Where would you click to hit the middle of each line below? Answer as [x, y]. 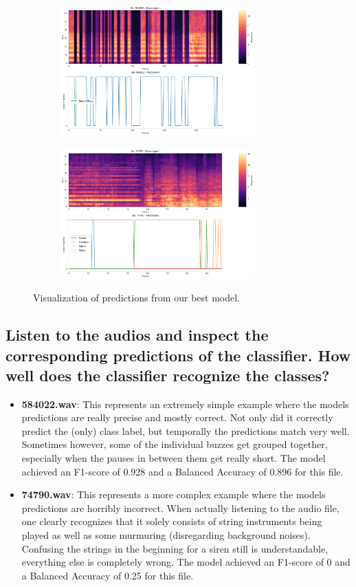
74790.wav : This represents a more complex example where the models [174, 494]
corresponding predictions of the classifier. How [178, 355]
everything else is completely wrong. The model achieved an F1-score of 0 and [186, 562]
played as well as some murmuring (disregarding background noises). [166, 535]
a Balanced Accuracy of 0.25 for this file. [108, 575]
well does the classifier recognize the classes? [168, 375]
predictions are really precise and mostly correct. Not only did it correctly [177, 417]
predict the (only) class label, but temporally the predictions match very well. [186, 430]
